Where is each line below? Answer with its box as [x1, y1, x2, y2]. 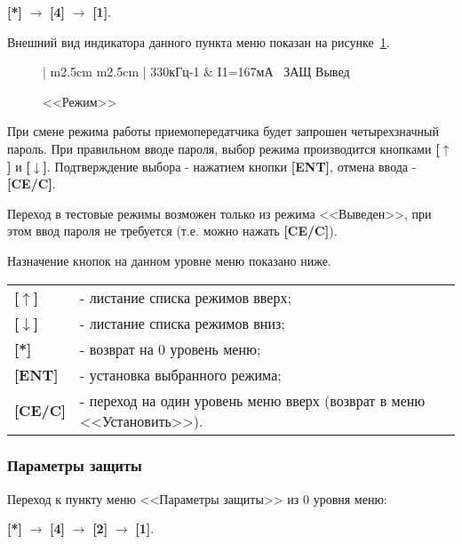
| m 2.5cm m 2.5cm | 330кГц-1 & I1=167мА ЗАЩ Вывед [43, 62, 350, 81]
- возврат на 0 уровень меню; [80, 338, 261, 359]
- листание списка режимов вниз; [80, 312, 285, 333]
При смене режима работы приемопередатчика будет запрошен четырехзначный [7, 122, 439, 140]
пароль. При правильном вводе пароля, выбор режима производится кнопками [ [7, 139, 440, 157]
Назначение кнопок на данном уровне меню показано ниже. [7, 251, 331, 269]
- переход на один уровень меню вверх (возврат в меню [80, 389, 426, 411]
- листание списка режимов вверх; [80, 286, 291, 308]
